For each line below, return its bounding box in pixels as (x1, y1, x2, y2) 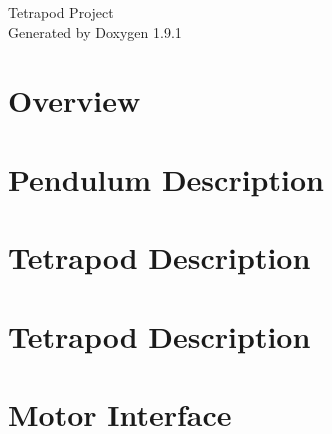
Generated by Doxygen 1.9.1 (8, 21, 182, 42)
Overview (8, 80, 141, 121)
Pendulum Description (8, 158, 324, 199)
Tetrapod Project (8, 2, 114, 22)
